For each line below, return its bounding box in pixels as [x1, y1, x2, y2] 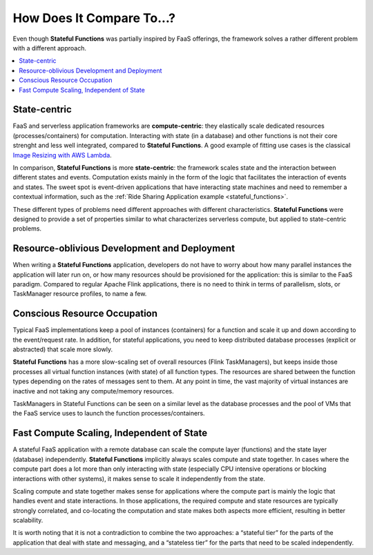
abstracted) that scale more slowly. [12, 345, 113, 353]
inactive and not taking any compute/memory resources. [12, 387, 174, 395]
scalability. [12, 516, 44, 525]
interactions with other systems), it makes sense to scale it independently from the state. [12, 474, 265, 483]
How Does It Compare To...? [12, 10, 176, 26]
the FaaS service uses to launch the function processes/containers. [12, 409, 205, 418]
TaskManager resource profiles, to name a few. [12, 290, 147, 298]
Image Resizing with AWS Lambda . [12, 150, 112, 159]
